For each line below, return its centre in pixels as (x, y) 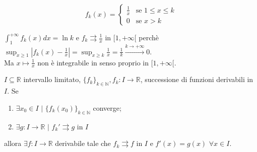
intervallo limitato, (52, 79)
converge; (107, 107)
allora (13, 143)
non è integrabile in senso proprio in (93, 62)
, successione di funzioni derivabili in (197, 79)
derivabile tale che (83, 143)
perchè (149, 37)
